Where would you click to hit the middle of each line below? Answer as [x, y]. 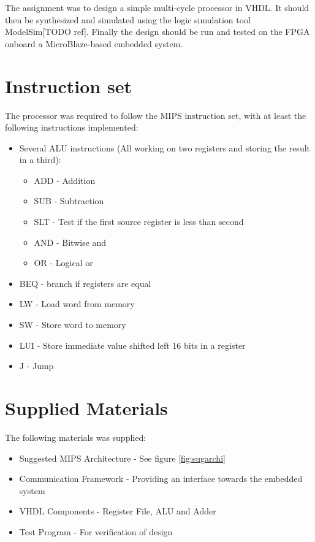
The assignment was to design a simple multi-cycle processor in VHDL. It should [157, 7]
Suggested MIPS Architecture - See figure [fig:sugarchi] [122, 458]
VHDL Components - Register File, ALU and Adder [118, 511]
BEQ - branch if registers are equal [85, 283]
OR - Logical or [63, 263]
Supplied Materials [86, 408]
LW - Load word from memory [77, 304]
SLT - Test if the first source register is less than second [139, 222]
